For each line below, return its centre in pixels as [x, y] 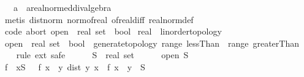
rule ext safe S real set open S [102, 55]
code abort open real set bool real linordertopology [113, 31]
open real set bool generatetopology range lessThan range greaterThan [152, 43]
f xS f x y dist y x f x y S [75, 66]
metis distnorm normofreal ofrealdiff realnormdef [99, 19]
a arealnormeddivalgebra [62, 7]
